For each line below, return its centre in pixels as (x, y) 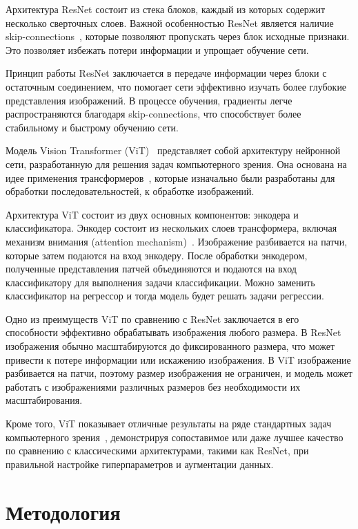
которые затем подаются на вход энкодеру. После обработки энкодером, (157, 255)
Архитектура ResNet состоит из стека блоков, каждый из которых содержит (166, 9)
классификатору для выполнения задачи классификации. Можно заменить (160, 282)
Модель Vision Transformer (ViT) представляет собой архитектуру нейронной (173, 150)
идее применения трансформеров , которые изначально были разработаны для (170, 177)
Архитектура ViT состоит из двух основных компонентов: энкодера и (152, 214)
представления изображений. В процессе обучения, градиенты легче (149, 100)
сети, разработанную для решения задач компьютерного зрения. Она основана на (176, 164)
